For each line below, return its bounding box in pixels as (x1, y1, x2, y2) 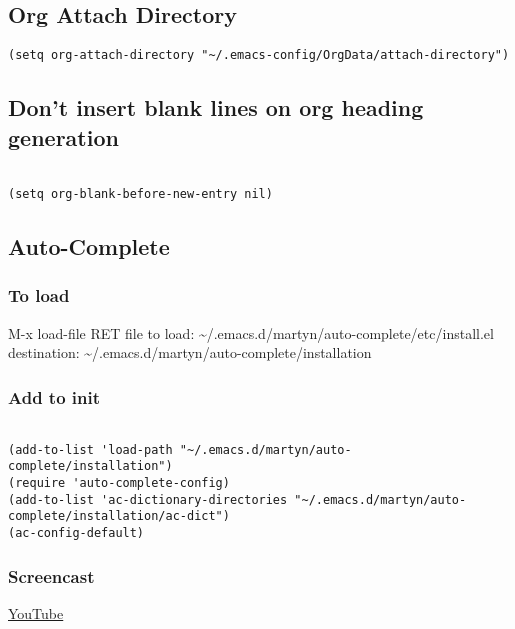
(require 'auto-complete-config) (8, 476, 230, 491)
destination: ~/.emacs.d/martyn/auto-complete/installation (8, 342, 372, 363)
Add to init (8, 384, 101, 409)
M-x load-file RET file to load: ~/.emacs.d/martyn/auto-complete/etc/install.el (8, 322, 494, 343)
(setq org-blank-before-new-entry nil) (8, 187, 273, 202)
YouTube (8, 602, 64, 623)
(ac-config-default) (8, 526, 145, 541)
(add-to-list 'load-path (8, 442, 173, 457)
